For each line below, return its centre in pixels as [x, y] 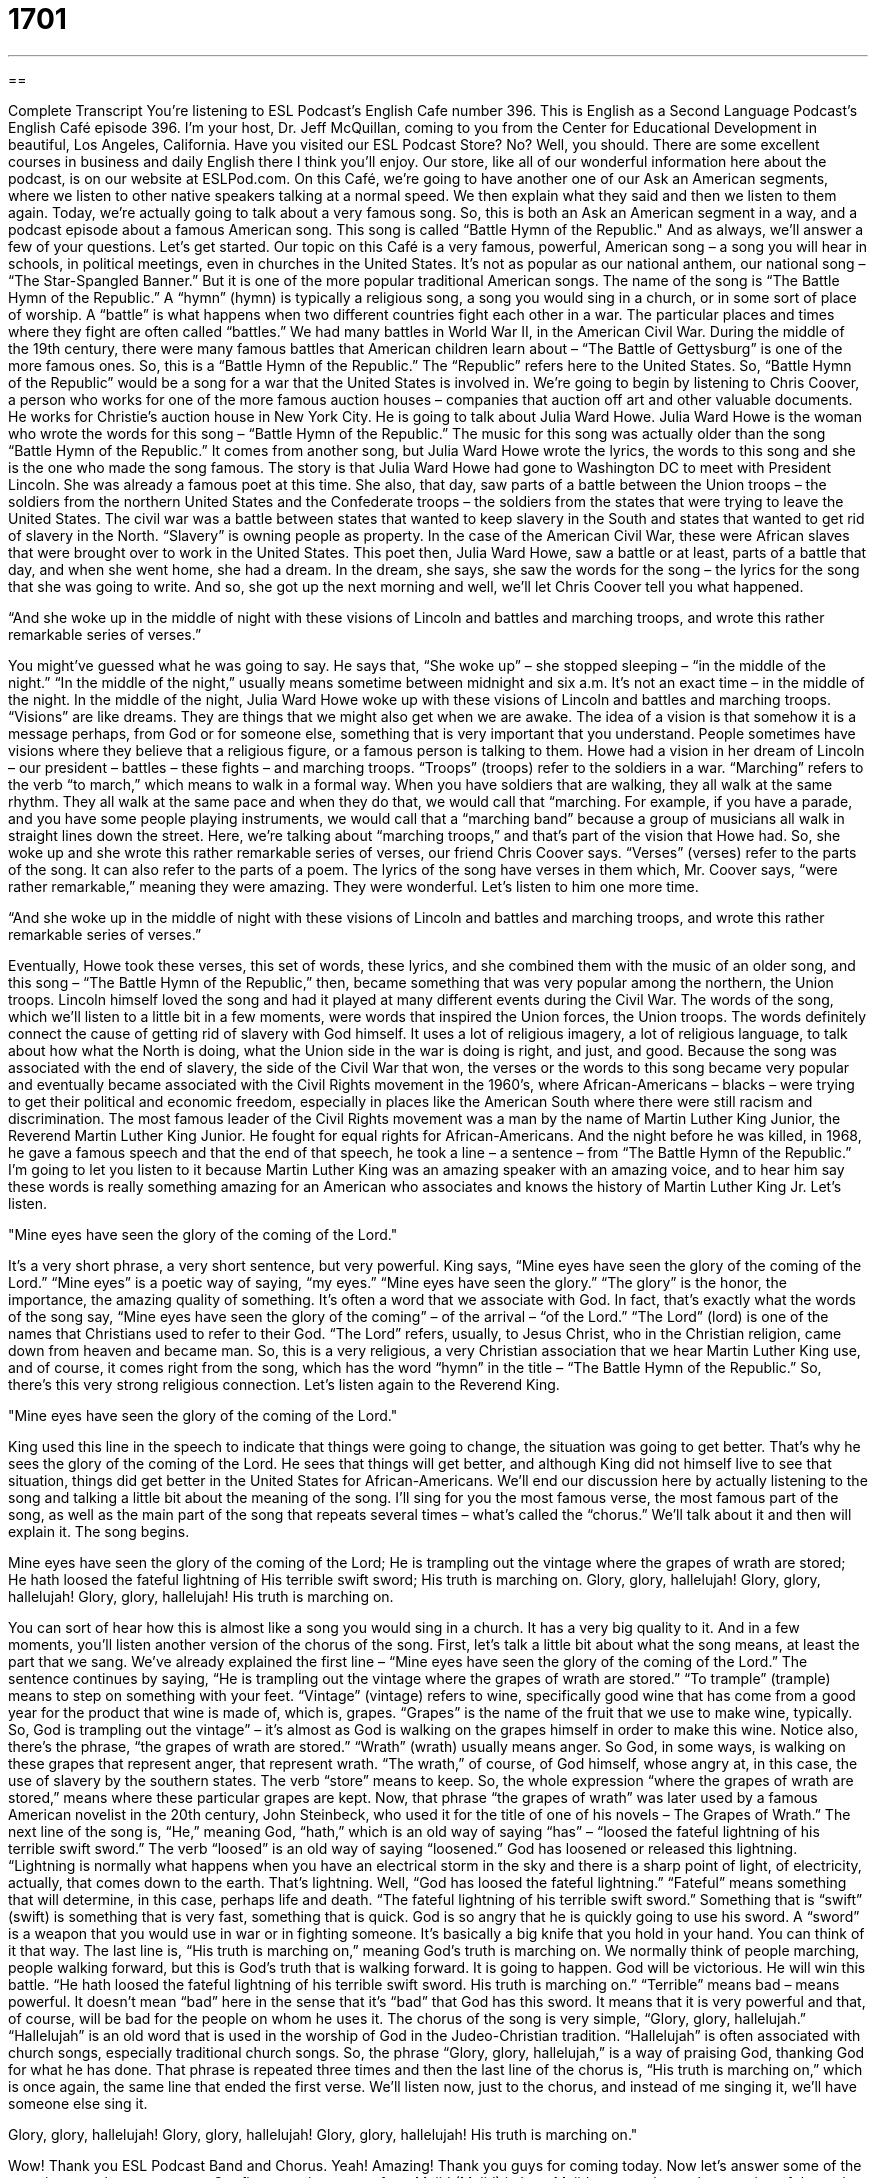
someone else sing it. [78, 2103]
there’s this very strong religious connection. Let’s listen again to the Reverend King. [284, 1384]
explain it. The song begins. [99, 1531]
